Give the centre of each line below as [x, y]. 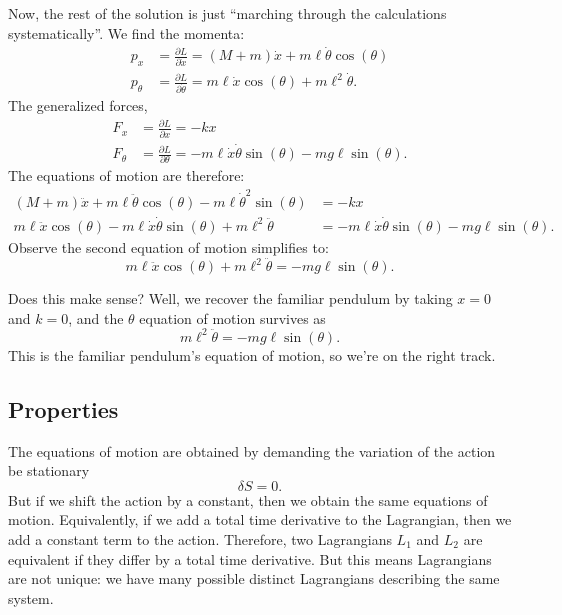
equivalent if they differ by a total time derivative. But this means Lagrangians [250, 558]
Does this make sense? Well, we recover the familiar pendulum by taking [230, 298]
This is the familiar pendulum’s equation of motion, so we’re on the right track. [252, 354]
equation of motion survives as [232, 317]
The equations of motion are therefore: [126, 175]
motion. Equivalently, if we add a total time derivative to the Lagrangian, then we [260, 519]
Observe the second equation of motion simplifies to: [168, 246]
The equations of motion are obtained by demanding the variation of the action [252, 450]
